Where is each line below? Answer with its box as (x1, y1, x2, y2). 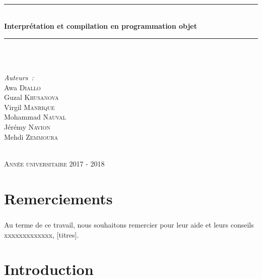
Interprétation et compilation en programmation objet (4, 21, 197, 31)
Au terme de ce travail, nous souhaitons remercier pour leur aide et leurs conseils (4, 219, 254, 230)
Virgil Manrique (4, 101, 55, 112)
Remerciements (4, 188, 113, 208)
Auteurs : (4, 72, 34, 82)
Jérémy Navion (4, 121, 50, 132)
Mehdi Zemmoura (4, 131, 58, 142)
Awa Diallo (4, 82, 41, 92)
